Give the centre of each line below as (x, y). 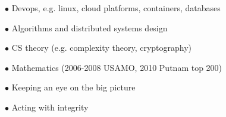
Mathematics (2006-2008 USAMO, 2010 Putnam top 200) (117, 67)
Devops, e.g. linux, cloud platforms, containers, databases (116, 8)
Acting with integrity (50, 107)
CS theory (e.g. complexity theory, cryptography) (102, 48)
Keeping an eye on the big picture (73, 87)
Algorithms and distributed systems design (90, 27)
